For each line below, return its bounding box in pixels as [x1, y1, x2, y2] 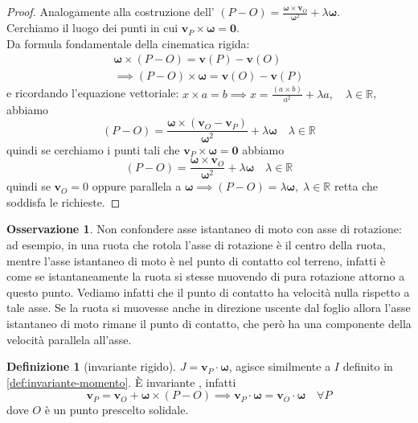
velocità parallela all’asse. [6, 331, 132, 347]
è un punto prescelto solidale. [44, 401, 189, 418]
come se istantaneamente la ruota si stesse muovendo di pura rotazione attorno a [6, 268, 405, 285]
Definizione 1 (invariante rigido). [6, 358, 176, 375]
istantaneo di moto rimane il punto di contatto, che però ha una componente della [6, 314, 412, 331]
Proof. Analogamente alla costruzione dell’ [6, 3, 215, 19]
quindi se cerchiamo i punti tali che [6, 141, 180, 158]
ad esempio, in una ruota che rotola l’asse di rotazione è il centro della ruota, [6, 236, 386, 253]
